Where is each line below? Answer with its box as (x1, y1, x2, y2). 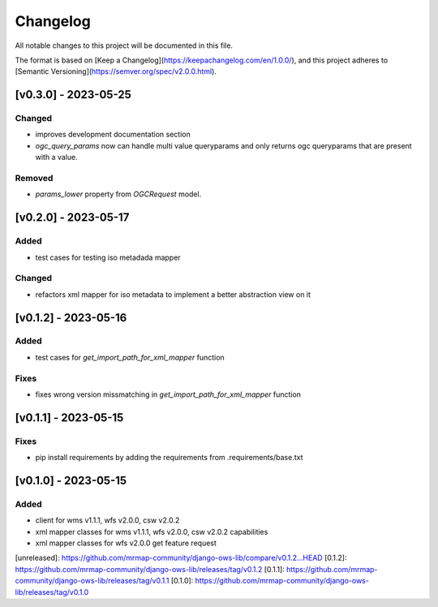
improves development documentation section (35, 130, 191, 140)
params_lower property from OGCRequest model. (35, 189, 202, 199)
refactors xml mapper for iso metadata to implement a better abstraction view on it (35, 289, 311, 299)
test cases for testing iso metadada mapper (35, 252, 182, 262)
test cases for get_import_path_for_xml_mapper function (35, 352, 225, 362)
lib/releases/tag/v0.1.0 (15, 587, 89, 596)
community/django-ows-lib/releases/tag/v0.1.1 (15, 576, 170, 586)
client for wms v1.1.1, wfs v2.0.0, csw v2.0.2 (35, 515, 180, 525)
